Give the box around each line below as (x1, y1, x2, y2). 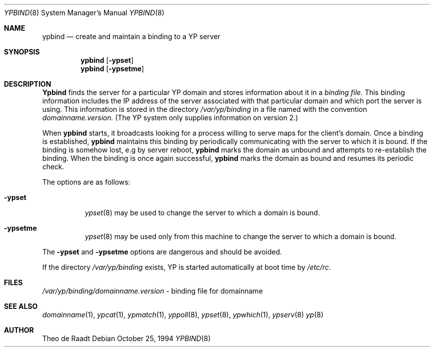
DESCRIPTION (4, 80, 52, 88)
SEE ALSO (4, 302, 38, 310)
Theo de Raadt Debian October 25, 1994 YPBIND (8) (42, 334, 211, 343)
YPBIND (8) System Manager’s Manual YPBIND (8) (4, 8, 164, 17)
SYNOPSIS (4, 48, 40, 56)
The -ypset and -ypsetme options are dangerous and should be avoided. (42, 248, 282, 256)
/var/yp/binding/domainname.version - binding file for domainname (42, 287, 263, 295)
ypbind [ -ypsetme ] (80, 64, 144, 73)
